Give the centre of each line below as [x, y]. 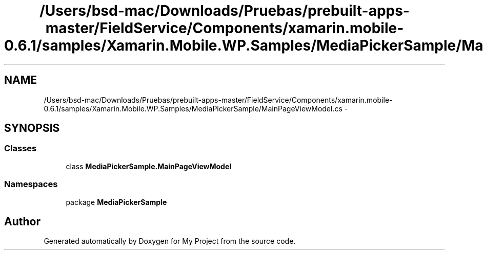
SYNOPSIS [32, 128]
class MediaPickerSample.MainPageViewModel [149, 166]
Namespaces [31, 184]
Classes [21, 148]
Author [22, 221]
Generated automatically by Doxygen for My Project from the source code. [170, 241]
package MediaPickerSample [116, 202]
